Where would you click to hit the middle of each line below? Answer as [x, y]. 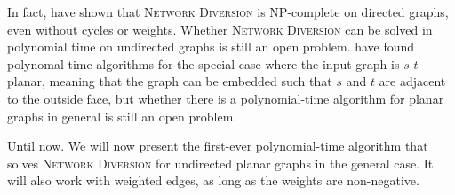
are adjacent [412, 81]
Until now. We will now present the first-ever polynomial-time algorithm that [218, 146]
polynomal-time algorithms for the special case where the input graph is [204, 63]
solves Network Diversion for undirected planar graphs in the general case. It [220, 163]
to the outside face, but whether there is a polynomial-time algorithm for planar [226, 98]
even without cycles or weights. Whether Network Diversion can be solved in [220, 29]
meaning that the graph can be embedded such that [191, 81]
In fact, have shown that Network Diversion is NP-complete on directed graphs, [228, 12]
